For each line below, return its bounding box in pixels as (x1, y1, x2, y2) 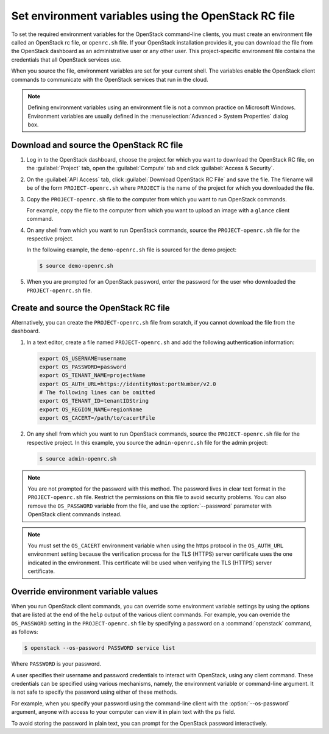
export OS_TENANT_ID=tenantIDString (39, 397, 149, 405)
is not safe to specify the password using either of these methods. (11, 688, 178, 696)
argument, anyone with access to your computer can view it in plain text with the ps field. (11, 708, 236, 716)
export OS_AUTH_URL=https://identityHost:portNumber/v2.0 (39, 380, 216, 387)
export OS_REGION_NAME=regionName (39, 406, 143, 413)
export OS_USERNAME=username (39, 354, 127, 362)
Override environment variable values (11, 586, 158, 597)
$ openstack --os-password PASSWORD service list (24, 644, 175, 652)
